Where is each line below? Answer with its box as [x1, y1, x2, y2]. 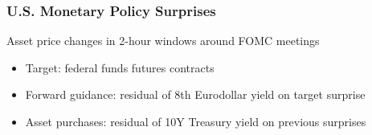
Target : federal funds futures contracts [25, 59, 215, 76]
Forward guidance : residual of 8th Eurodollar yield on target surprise [25, 86, 366, 103]
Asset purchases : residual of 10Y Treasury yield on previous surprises [25, 113, 366, 129]
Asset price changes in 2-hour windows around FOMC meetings [6, 32, 320, 49]
